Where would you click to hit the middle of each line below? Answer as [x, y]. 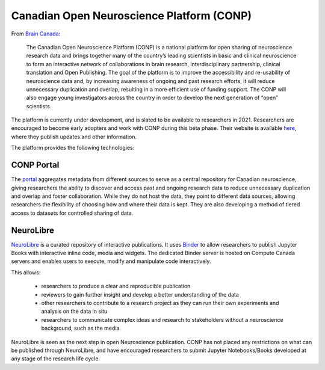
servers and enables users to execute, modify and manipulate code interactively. [111, 261]
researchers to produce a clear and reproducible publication [116, 286]
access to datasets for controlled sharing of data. [72, 213]
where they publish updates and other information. [74, 137]
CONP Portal [35, 165]
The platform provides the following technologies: [73, 148]
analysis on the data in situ [74, 311]
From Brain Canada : [36, 34]
